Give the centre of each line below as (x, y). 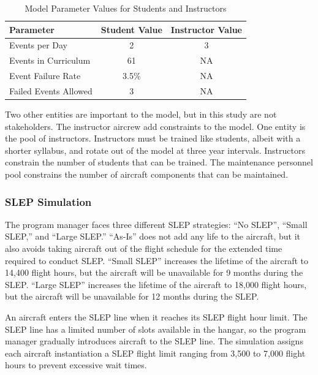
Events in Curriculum (50, 60)
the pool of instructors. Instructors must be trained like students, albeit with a (153, 138)
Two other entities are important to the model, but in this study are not (141, 114)
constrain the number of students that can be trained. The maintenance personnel (159, 162)
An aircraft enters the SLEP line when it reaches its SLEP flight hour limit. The (156, 317)
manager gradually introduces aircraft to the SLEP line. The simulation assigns (154, 341)
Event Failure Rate (45, 76)
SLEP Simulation (48, 201)
